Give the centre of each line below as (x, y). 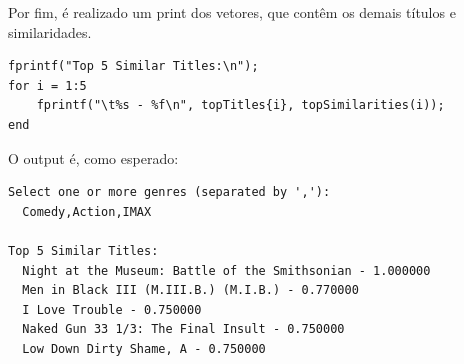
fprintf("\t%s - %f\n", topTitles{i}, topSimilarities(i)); (240, 105)
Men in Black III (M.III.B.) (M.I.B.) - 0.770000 (190, 290)
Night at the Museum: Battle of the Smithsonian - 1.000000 (226, 270)
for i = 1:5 (47, 85)
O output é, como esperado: (93, 157)
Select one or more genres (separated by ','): (169, 192)
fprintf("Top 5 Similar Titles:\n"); (133, 66)
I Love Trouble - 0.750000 (112, 309)
